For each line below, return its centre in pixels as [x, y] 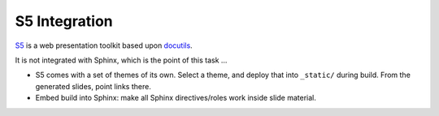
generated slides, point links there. [93, 86]
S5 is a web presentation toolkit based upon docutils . [104, 45]
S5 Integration [64, 21]
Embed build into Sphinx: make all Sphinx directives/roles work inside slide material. [176, 98]
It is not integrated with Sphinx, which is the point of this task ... [121, 60]
